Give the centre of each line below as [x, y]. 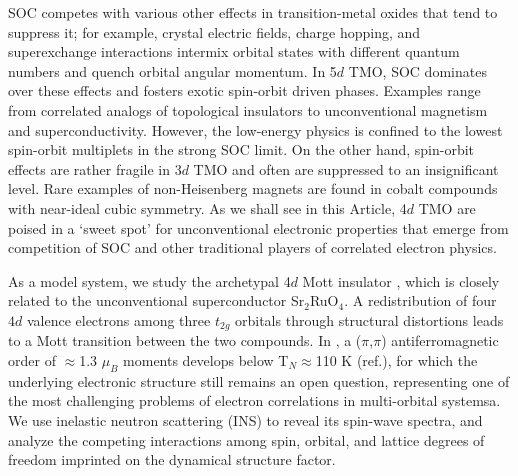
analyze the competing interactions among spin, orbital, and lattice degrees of [246, 439]
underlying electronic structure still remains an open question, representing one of [259, 380]
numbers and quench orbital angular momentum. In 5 [172, 70]
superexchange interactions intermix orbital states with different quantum [234, 51]
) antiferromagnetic [440, 340]
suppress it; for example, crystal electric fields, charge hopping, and [214, 31]
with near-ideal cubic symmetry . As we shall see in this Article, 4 [207, 207]
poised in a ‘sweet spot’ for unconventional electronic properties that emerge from [258, 227]
